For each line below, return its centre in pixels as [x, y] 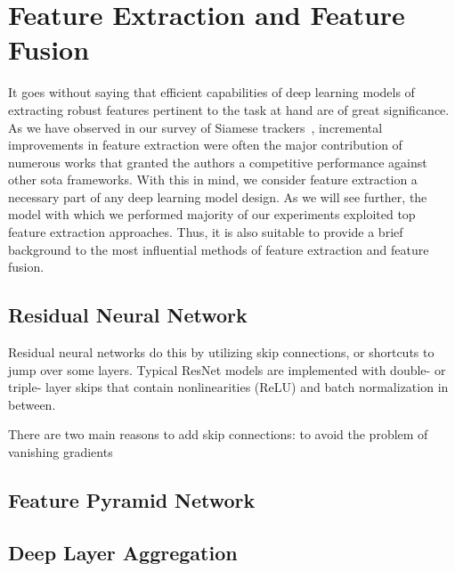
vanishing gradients [61, 452]
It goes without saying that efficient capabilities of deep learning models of [211, 92]
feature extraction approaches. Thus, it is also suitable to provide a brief [206, 232]
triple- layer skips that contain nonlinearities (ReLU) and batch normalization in [228, 387]
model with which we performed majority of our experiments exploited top [212, 214]
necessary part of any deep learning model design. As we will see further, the [218, 196]
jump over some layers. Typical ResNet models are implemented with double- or [227, 369]
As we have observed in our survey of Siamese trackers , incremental [195, 127]
